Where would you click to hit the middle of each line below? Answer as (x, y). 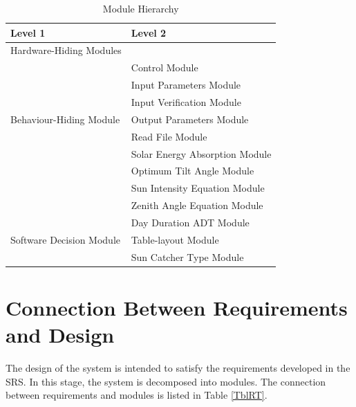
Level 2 (149, 32)
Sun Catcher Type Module (187, 256)
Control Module (165, 67)
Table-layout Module (175, 239)
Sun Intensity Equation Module (198, 188)
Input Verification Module (186, 101)
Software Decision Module (65, 239)
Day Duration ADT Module (190, 222)
